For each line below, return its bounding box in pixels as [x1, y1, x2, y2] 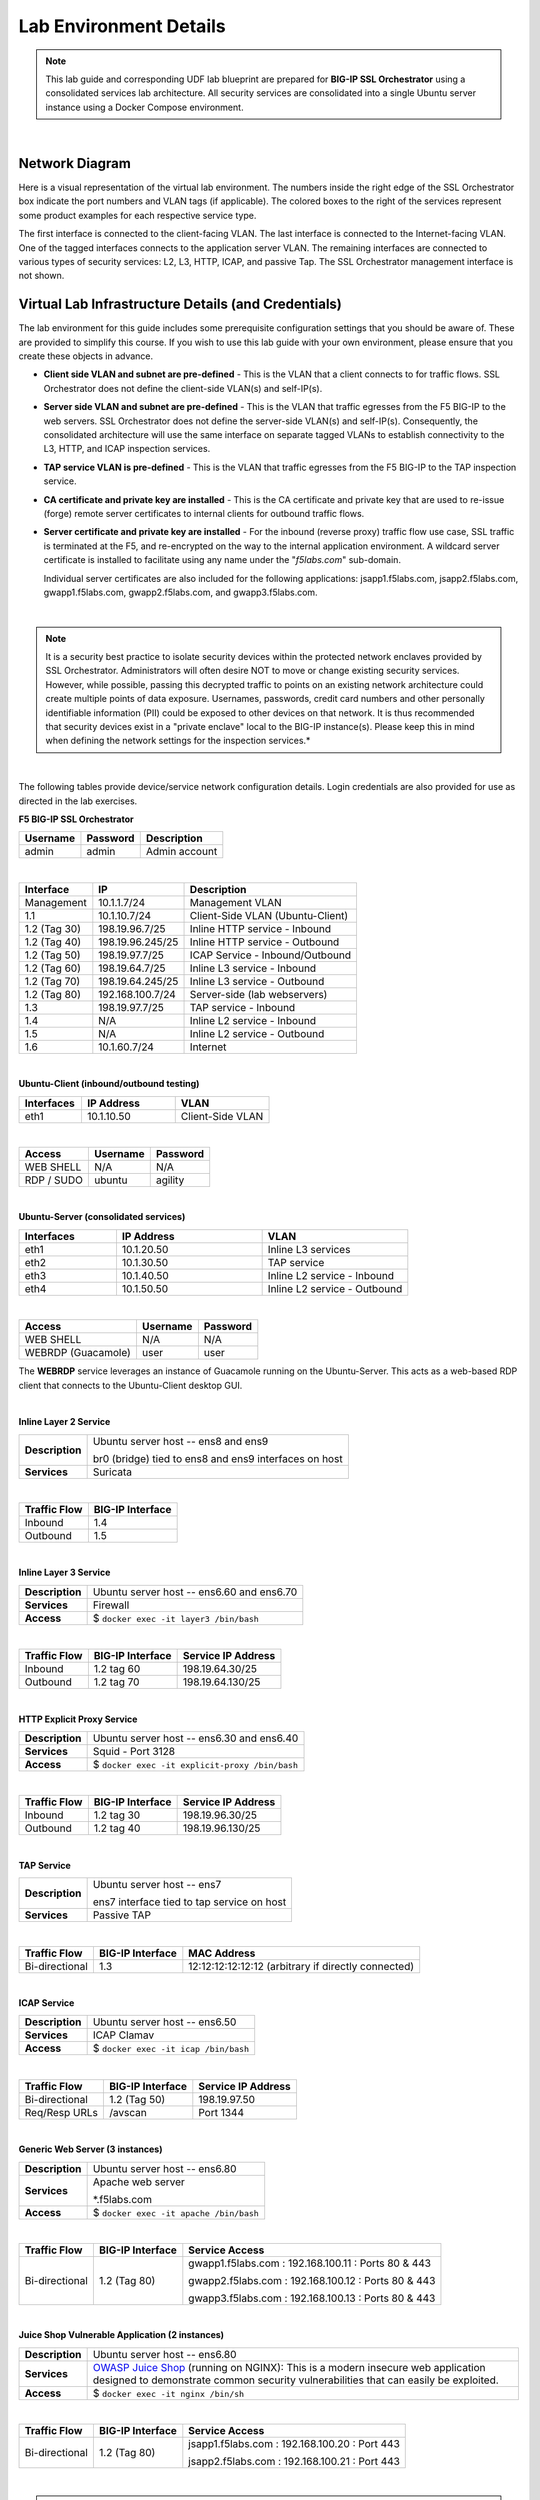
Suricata [92, 1465, 132, 1479]
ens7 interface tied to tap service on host [92, 1895, 287, 1909]
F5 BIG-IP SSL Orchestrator [18, 813, 134, 825]
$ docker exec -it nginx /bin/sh [92, 2386, 245, 2400]
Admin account [145, 845, 218, 859]
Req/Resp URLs [24, 2105, 99, 2119]
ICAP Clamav [92, 2028, 155, 2042]
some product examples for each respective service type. [18, 209, 257, 221]
